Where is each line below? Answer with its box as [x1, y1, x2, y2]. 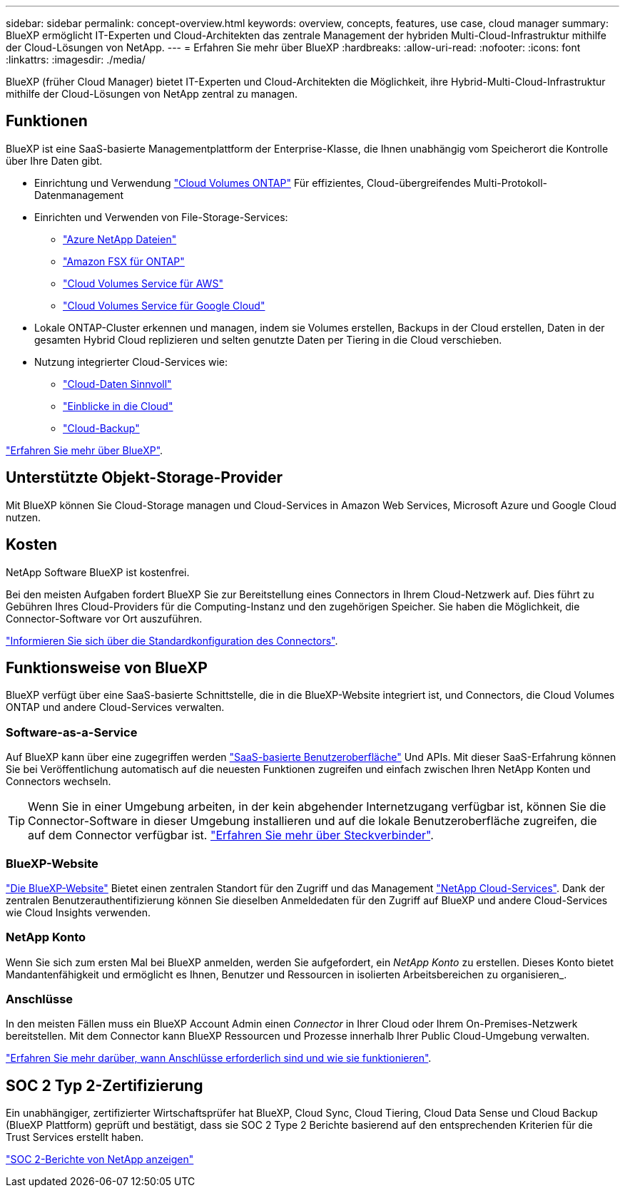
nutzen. [6, 511, 41, 523]
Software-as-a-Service [6, 724, 138, 739]
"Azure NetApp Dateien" [63, 232, 177, 245]
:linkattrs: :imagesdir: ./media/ [6, 53, 146, 66]
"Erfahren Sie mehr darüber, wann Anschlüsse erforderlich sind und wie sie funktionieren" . [6, 1052, 432, 1065]
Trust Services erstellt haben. [6, 1131, 144, 1144]
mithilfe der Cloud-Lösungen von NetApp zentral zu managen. [6, 88, 298, 100]
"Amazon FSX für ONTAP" [63, 255, 185, 267]
